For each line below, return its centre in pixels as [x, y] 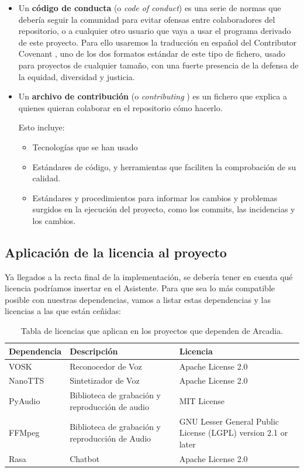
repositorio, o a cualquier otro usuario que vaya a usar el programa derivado [155, 31]
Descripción [94, 351]
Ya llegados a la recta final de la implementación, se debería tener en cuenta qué [149, 276]
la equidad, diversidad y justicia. [77, 76]
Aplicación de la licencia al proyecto [116, 252]
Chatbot [85, 458]
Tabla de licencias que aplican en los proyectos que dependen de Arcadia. [152, 331]
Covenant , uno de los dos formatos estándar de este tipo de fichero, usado [152, 54]
